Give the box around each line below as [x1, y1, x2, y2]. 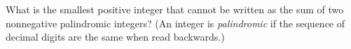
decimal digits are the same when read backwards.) [6, 29, 225, 44]
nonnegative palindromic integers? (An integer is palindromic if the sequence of [6, 15, 345, 30]
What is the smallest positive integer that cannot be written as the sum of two [6, 2, 344, 16]
